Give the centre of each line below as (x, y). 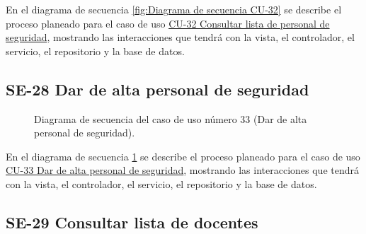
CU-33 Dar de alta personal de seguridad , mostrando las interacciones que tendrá (182, 170)
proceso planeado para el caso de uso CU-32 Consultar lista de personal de (168, 23)
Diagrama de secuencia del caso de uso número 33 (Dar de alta (171, 118)
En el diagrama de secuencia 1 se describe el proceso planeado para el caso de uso (183, 156)
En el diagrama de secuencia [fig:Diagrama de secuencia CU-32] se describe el (174, 9)
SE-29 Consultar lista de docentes (132, 222)
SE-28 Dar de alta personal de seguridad (158, 89)
